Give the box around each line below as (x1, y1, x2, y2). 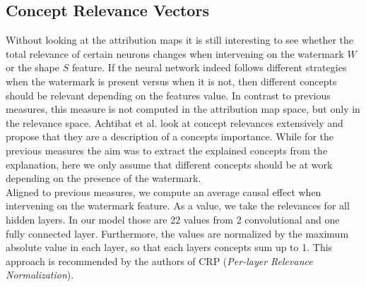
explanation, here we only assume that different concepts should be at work (6, 157, 333, 171)
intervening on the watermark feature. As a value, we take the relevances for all (6, 198, 350, 213)
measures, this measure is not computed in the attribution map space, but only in (6, 102, 360, 116)
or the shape (6, 60, 59, 75)
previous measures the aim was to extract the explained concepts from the (6, 142, 328, 157)
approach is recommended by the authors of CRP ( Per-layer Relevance (6, 253, 313, 268)
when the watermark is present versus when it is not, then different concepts (6, 73, 337, 88)
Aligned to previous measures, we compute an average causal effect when (6, 184, 321, 199)
